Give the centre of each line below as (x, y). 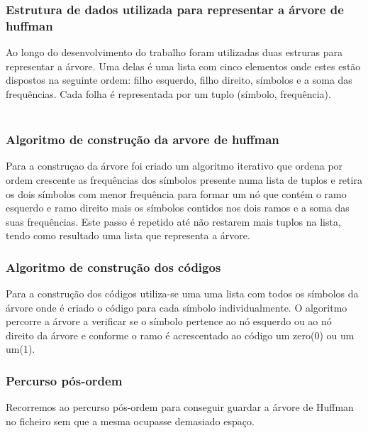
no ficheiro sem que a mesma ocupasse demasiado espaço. (130, 421)
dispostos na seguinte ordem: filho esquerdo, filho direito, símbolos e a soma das (179, 80)
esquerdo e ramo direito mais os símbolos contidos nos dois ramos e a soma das (178, 208)
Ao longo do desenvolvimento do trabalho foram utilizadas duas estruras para (174, 52)
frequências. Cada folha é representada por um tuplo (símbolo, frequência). (168, 93)
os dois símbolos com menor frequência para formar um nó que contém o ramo (176, 193)
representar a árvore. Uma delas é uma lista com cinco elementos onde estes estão (183, 66)
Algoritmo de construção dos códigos (113, 267)
